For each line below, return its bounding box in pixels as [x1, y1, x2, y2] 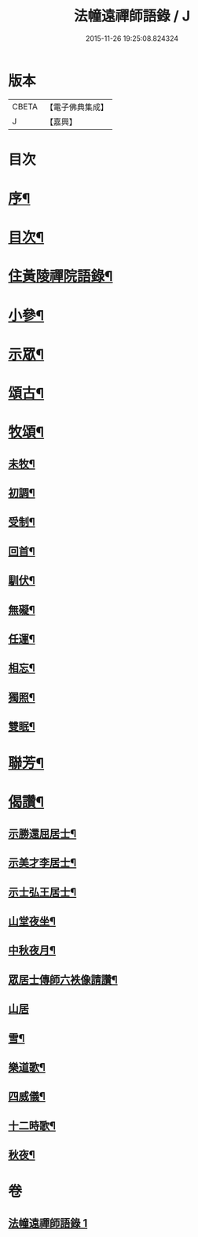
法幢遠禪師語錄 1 [8, 1217, 88, 1230]
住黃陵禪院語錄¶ [8, 268, 113, 286]
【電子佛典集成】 [45, 102, 108, 113]
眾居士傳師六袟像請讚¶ [8, 973, 118, 986]
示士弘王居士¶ [8, 885, 77, 899]
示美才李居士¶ [8, 856, 77, 870]
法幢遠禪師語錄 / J [73, 7, 191, 25]
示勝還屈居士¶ [8, 827, 77, 840]
